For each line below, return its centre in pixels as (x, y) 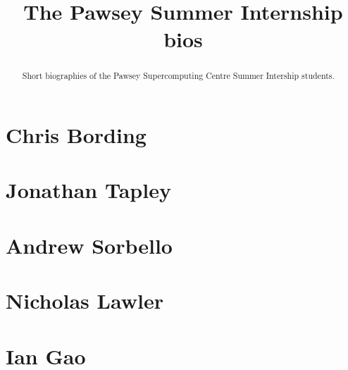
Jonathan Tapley (88, 190)
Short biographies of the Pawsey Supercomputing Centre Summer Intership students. (178, 76)
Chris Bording (76, 135)
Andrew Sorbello (89, 245)
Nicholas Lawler (85, 301)
